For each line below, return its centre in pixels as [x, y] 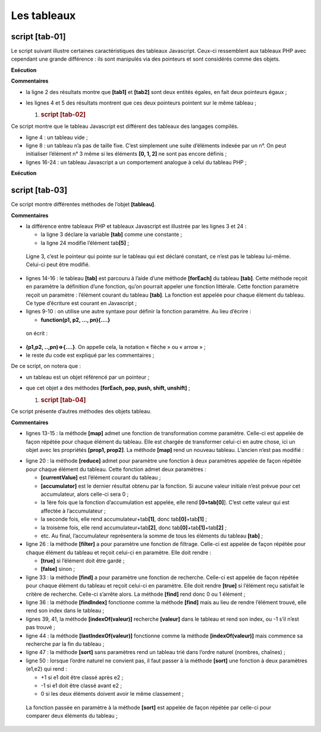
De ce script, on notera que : [46, 366]
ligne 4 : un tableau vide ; [57, 137]
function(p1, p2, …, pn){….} [75, 320]
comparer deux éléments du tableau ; [72, 716]
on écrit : [37, 334]
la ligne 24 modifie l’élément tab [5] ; [85, 243]
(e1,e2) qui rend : [47, 669]
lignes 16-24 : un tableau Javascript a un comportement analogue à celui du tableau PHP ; [136, 162]
